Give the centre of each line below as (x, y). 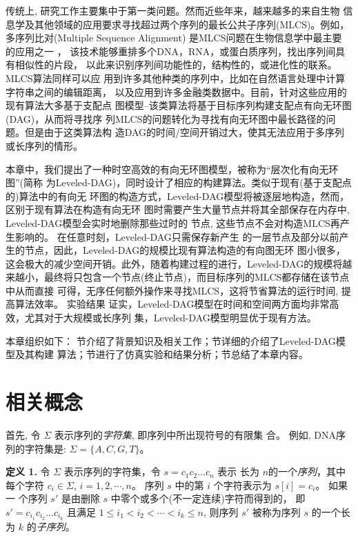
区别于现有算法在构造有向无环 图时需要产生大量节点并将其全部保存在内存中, (178, 209)
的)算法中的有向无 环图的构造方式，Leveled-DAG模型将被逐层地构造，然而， (178, 196)
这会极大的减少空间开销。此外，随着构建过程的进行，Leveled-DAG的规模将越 (179, 263)
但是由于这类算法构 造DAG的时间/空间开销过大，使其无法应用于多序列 (185, 132)
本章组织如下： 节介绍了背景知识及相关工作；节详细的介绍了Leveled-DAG (171, 340)
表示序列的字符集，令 (112, 471)
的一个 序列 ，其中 (307, 471)
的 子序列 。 (51, 526)
